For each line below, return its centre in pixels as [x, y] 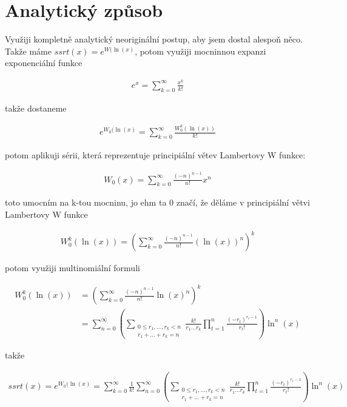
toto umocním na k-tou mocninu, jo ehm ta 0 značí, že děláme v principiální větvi [157, 202]
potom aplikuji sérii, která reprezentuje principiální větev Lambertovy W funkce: [155, 155]
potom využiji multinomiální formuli [72, 268]
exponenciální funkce [44, 63]
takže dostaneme [36, 108]
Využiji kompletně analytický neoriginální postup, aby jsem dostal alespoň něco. [154, 39]
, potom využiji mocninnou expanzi [200, 51]
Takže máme [28, 51]
